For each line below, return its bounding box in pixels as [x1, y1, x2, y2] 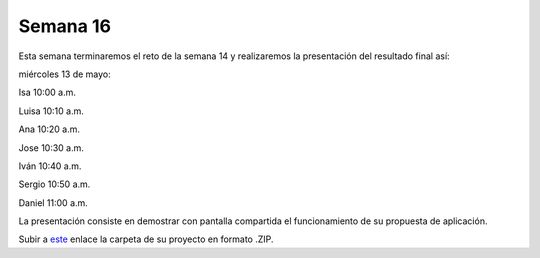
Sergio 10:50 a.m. [18, 178, 91, 190]
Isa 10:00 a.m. [18, 86, 77, 99]
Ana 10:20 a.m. [18, 123, 80, 135]
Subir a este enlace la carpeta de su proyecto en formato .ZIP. [18, 233, 274, 245]
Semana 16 [18, 15, 112, 37]
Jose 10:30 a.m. [18, 141, 85, 154]
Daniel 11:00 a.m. [18, 196, 89, 209]
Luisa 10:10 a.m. [18, 105, 84, 117]
